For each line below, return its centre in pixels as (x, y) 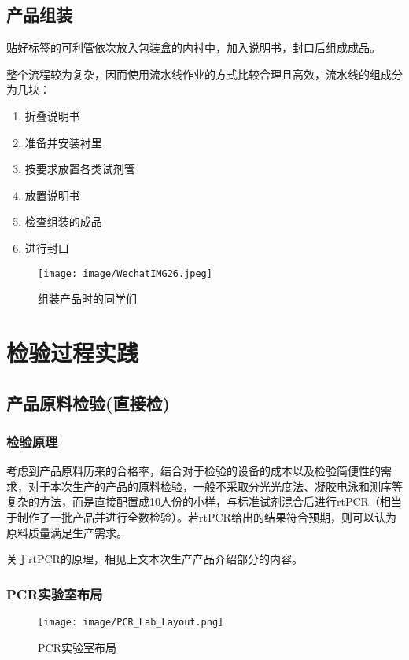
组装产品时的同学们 (87, 299)
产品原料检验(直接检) (88, 402)
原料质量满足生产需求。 (67, 532)
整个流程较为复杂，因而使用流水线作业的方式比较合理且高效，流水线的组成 (199, 74)
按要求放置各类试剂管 (80, 169)
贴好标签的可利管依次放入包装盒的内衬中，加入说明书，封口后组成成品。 (193, 48)
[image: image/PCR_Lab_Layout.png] (131, 622)
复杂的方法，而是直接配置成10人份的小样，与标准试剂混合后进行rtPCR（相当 (204, 501)
